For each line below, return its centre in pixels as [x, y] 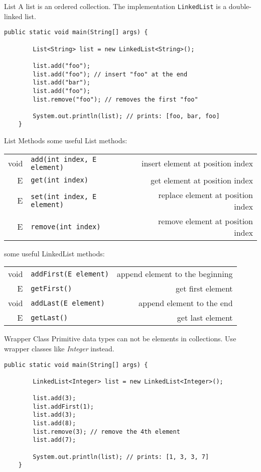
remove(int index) [66, 226]
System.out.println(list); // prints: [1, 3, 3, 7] [121, 457]
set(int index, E [64, 196]
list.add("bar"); [61, 83]
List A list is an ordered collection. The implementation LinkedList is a [115, 6]
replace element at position [206, 195]
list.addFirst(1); [63, 406]
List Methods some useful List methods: [66, 140]
